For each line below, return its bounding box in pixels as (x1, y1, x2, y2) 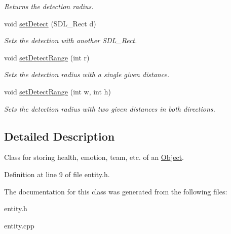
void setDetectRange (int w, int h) (4, 86, 111, 96)
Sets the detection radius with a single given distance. (4, 69, 170, 80)
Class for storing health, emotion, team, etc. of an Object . (4, 152, 184, 162)
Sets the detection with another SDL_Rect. (4, 35, 137, 46)
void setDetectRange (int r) (4, 52, 90, 62)
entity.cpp (4, 220, 34, 230)
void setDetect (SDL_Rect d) (4, 18, 96, 28)
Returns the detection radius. (4, 1, 94, 11)
